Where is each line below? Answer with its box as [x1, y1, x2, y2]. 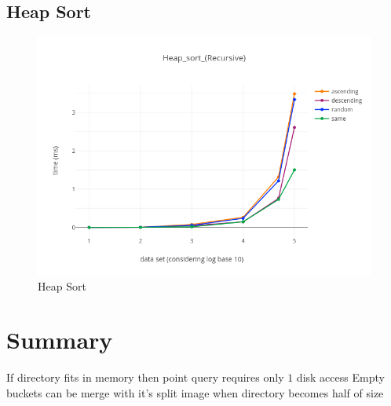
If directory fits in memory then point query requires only [6, 369, 284, 386]
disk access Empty [296, 369, 385, 386]
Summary [6, 324, 113, 356]
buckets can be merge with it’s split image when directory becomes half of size [6, 384, 384, 401]
